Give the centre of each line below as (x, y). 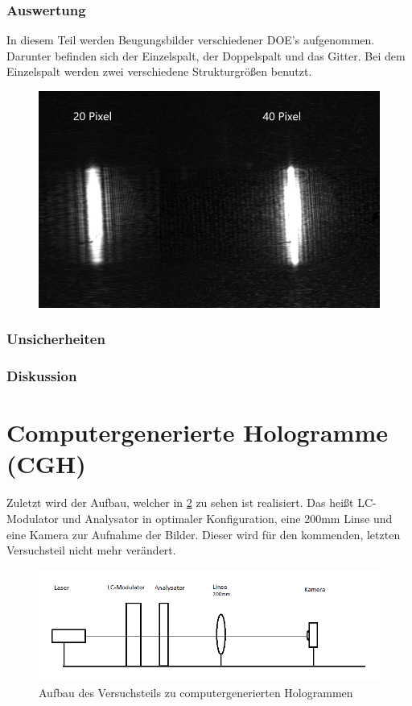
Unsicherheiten (56, 339)
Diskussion (42, 376)
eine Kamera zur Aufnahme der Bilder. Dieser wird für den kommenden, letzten (204, 534)
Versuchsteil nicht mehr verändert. (91, 550)
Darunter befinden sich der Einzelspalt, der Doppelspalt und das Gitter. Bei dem (206, 55)
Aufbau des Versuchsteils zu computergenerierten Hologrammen (196, 692)
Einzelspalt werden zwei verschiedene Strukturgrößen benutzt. (159, 71)
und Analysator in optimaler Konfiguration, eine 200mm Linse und (227, 518)
